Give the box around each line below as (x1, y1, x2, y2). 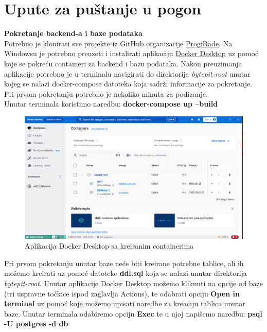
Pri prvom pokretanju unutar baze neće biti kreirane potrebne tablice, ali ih (4, 257, 244, 268)
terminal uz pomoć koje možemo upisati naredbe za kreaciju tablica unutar (4, 298, 245, 309)
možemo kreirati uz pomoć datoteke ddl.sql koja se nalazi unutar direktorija (4, 268, 247, 278)
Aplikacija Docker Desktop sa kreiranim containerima (25, 240, 194, 251)
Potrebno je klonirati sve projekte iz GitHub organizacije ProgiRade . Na (4, 38, 233, 48)
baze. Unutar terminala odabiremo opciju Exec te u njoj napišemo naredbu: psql (4, 308, 262, 319)
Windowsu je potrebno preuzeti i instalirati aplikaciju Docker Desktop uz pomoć (4, 48, 259, 59)
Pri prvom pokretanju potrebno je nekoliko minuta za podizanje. (4, 88, 208, 99)
